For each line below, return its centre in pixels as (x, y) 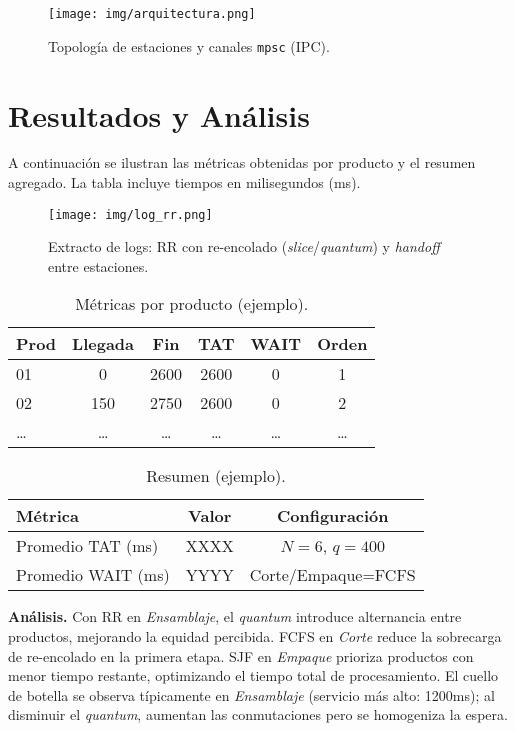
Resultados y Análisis (159, 114)
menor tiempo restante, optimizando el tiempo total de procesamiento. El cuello (253, 675)
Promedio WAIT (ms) (93, 575)
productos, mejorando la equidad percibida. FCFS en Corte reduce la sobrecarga (255, 636)
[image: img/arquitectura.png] (152, 14)
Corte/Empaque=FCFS (332, 575)
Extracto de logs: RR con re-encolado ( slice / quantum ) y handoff (244, 246)
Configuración (332, 516)
